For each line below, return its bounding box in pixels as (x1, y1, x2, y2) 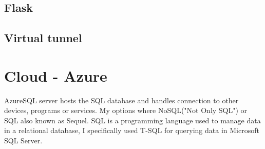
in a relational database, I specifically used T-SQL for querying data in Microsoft (4, 125, 259, 136)
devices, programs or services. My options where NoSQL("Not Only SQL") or (4, 105, 248, 116)
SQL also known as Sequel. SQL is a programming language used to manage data (4, 115, 261, 125)
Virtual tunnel (4, 30, 82, 46)
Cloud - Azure (4, 65, 107, 86)
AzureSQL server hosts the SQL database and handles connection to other (4, 95, 239, 105)
